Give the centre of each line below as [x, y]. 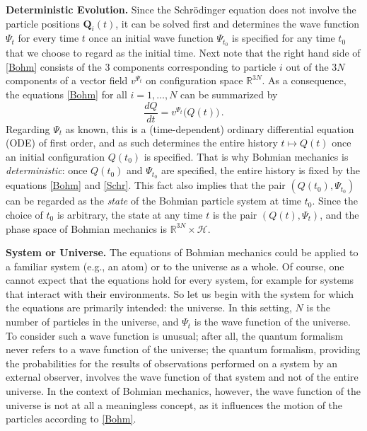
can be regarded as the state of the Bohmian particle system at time [154, 201]
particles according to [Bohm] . [71, 419]
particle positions [43, 23]
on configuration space [194, 80]
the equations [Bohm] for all [66, 94]
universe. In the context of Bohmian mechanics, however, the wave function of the [183, 391]
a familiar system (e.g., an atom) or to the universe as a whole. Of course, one [175, 266]
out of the [307, 66]
